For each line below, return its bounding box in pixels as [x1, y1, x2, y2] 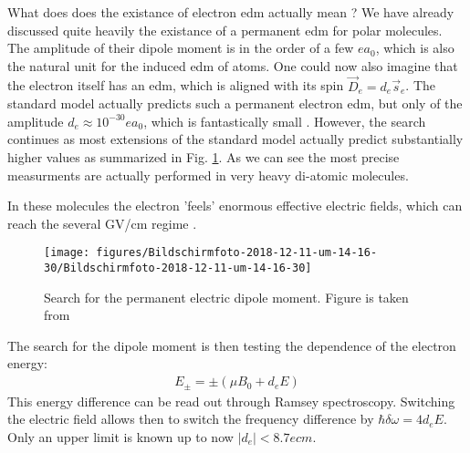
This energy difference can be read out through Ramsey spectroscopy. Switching [7, 391, 455, 410]
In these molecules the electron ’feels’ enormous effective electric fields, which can [7, 196, 463, 215]
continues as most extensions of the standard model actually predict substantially [7, 129, 464, 149]
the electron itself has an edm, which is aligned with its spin [7, 76, 344, 95]
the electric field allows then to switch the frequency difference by [7, 409, 374, 428]
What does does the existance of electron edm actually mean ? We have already [7, 3, 454, 21]
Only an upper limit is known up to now [7, 427, 234, 446]
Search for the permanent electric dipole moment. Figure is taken [44, 287, 409, 306]
